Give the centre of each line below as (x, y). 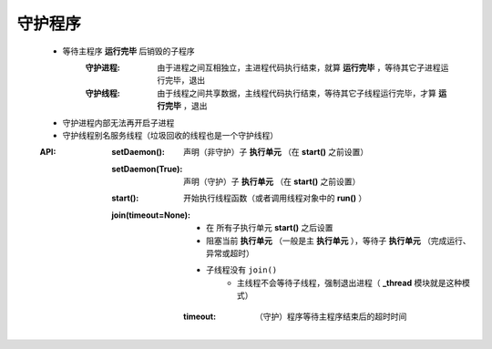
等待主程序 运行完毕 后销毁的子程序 (128, 51)
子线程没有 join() (242, 270)
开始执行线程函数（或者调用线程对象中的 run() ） (275, 198)
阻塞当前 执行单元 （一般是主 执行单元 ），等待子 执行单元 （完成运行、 (338, 241)
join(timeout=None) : (151, 215)
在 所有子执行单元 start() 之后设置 (270, 228)
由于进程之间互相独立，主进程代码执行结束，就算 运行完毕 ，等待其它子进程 (299, 67)
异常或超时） (230, 253)
